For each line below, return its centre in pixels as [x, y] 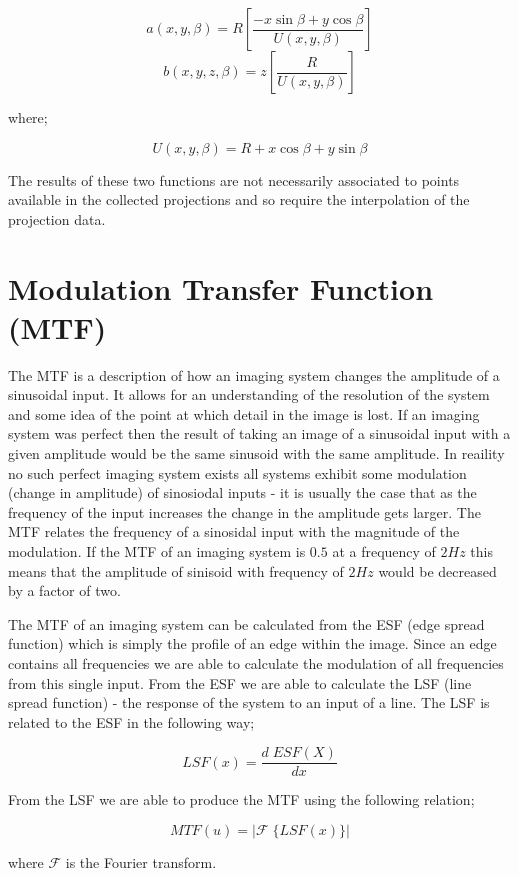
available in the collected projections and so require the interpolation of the [239, 199]
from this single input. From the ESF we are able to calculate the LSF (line [240, 682]
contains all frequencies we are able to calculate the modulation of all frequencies [256, 663]
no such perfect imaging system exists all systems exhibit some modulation [237, 472]
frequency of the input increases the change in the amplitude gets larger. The [244, 511]
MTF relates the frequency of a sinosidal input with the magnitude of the [234, 531]
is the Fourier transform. [141, 862]
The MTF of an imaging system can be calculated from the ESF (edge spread [246, 623]
